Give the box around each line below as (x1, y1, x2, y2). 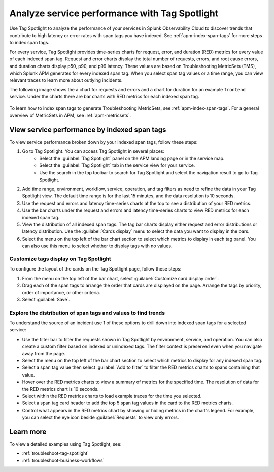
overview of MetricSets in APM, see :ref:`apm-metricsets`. (9, 112, 131, 118)
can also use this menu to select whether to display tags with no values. (22, 243, 173, 249)
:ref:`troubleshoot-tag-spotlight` (22, 450, 89, 456)
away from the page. (22, 350, 65, 356)
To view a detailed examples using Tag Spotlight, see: (9, 441, 122, 447)
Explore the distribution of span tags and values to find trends (9, 309, 165, 316)
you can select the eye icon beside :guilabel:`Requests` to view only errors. (22, 414, 179, 421)
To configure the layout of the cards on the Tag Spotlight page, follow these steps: (9, 266, 182, 272)
